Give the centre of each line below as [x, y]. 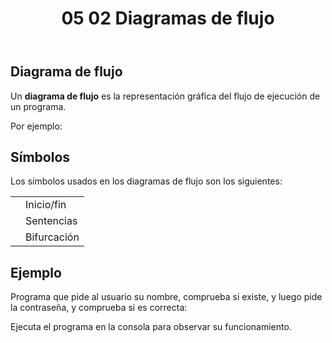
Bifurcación [52, 237]
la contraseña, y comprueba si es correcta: [99, 308]
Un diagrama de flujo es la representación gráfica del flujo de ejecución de [165, 96]
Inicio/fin [46, 205]
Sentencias [51, 221]
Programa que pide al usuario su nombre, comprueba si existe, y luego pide [166, 297]
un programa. [38, 106]
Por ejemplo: [36, 126]
